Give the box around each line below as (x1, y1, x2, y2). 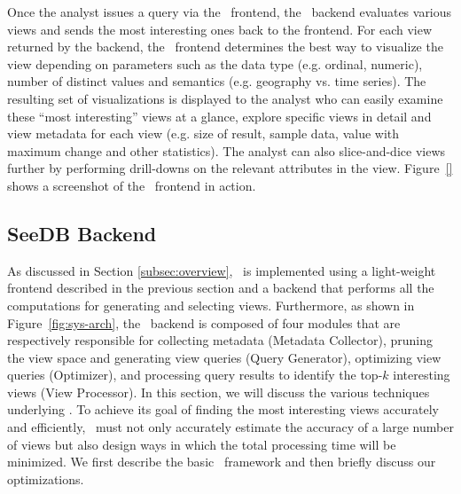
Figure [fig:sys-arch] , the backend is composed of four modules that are (7, 313, 401, 332)
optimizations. (7, 469, 84, 488)
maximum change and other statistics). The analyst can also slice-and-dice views (7, 141, 446, 160)
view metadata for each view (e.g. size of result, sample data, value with (7, 124, 400, 143)
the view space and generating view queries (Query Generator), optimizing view (7, 348, 441, 366)
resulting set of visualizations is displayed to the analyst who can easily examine (7, 89, 443, 107)
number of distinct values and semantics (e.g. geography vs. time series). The (7, 72, 426, 90)
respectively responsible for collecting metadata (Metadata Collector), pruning (7, 331, 433, 349)
